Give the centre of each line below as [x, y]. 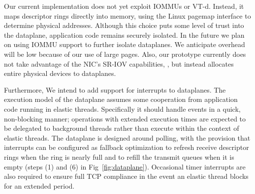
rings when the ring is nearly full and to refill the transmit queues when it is [119, 157]
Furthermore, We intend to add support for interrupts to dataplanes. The [115, 89]
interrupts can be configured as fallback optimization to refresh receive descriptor [127, 147]
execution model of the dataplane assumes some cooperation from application [121, 99]
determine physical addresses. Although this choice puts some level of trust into [124, 25]
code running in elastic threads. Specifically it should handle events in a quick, [122, 109]
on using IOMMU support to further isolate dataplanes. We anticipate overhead [125, 44]
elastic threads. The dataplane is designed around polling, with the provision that [127, 137]
